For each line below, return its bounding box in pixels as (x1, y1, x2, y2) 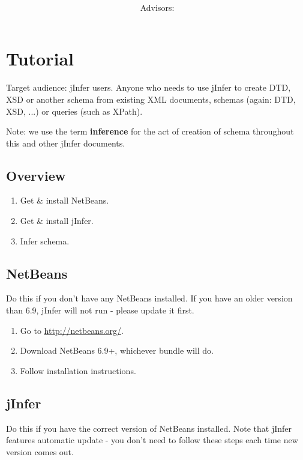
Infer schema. (20, 234, 70, 247)
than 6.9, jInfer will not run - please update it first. (6, 304, 194, 316)
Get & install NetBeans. (20, 194, 109, 207)
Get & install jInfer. (20, 214, 94, 227)
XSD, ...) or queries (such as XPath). (6, 104, 143, 117)
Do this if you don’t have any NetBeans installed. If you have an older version (6, 292, 293, 304)
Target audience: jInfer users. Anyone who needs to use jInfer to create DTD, (6, 81, 291, 94)
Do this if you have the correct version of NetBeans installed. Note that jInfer (6, 422, 292, 434)
